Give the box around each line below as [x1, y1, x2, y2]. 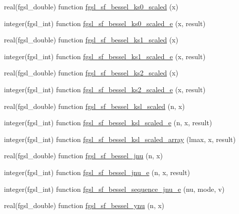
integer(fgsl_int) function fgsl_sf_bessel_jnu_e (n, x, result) [4, 167, 190, 177]
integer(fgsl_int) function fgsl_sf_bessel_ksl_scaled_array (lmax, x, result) [4, 134, 236, 144]
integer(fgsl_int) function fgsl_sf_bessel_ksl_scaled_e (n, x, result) [4, 117, 212, 128]
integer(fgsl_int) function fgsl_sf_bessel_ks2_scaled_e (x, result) [4, 84, 206, 94]
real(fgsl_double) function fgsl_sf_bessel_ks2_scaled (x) [4, 68, 179, 78]
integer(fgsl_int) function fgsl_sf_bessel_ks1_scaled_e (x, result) [4, 51, 206, 61]
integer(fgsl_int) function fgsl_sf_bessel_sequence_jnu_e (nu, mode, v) [4, 183, 225, 194]
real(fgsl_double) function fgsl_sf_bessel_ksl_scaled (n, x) [4, 101, 185, 111]
